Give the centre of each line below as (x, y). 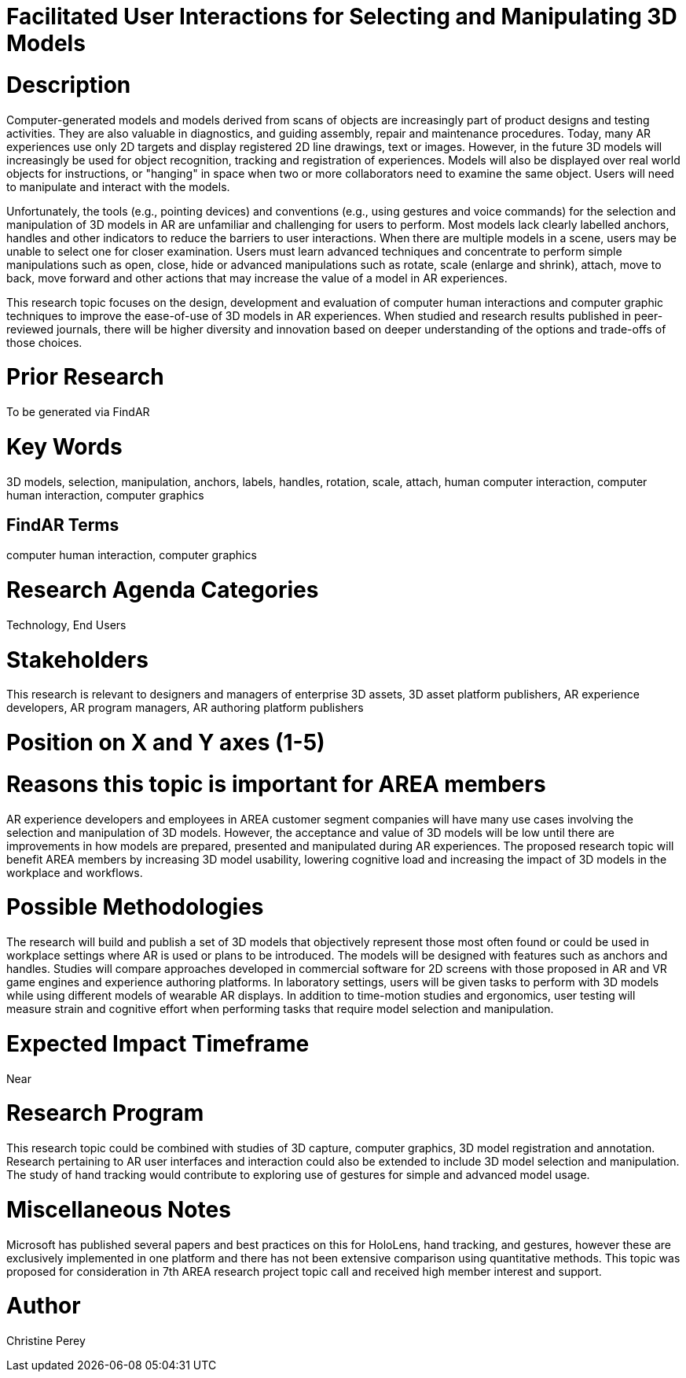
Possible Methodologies (135, 907)
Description (69, 85)
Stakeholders (77, 660)
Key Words (64, 446)
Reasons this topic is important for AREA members (276, 784)
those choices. (44, 342)
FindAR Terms (63, 525)
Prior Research (85, 377)
